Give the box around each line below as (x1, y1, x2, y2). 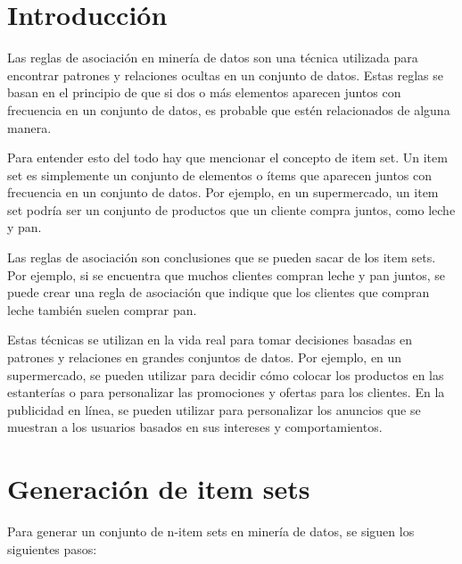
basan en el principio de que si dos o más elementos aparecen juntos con (7, 83, 401, 102)
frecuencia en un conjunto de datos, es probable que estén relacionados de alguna (7, 100, 450, 119)
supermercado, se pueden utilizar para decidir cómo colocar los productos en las (7, 365, 444, 384)
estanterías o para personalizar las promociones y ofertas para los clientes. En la (7, 383, 445, 402)
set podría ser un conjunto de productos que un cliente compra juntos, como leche (7, 200, 456, 219)
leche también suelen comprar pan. (7, 300, 197, 319)
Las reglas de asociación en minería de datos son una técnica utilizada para (7, 48, 418, 67)
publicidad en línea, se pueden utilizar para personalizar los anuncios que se (7, 400, 421, 419)
